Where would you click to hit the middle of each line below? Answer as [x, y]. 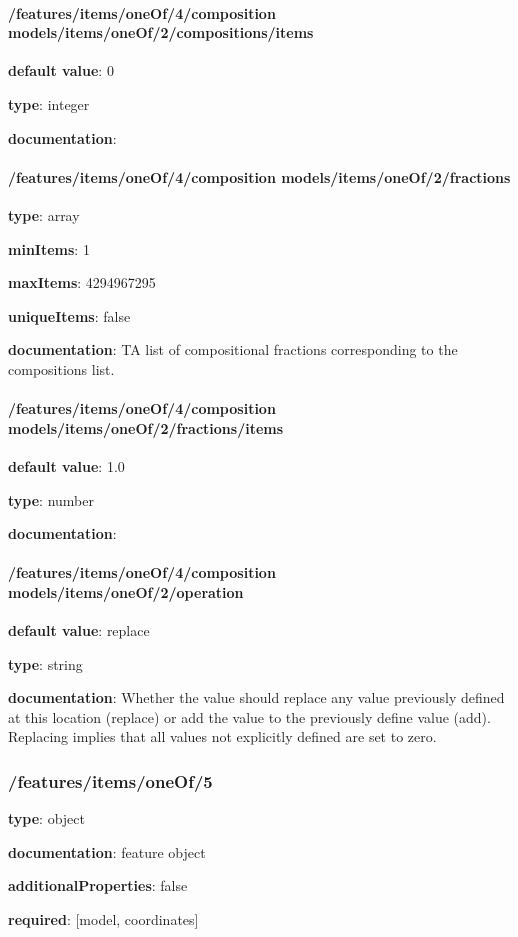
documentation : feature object [107, 851]
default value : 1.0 [66, 465]
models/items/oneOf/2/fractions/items [146, 427]
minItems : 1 [49, 248]
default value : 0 [61, 70]
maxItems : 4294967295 [82, 282]
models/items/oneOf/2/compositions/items [161, 32]
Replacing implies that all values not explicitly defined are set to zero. [222, 736]
